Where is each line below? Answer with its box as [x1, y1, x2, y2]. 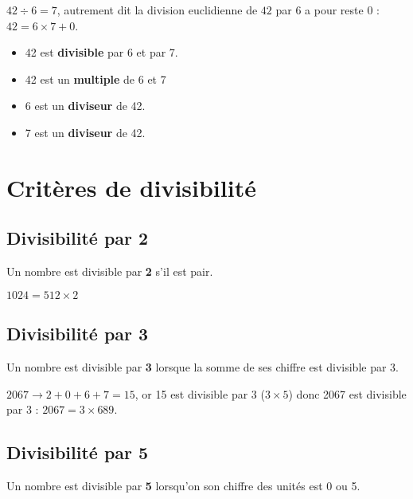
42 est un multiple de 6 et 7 [25, 70, 166, 87]
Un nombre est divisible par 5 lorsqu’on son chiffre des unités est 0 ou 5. [6, 477, 360, 493]
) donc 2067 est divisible [288, 385, 407, 402]
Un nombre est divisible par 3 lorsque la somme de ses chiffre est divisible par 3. [6, 358, 399, 375]
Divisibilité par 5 [6, 440, 149, 465]
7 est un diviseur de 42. [25, 124, 146, 140]
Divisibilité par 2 [6, 226, 149, 250]
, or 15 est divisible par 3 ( [134, 385, 265, 402]
